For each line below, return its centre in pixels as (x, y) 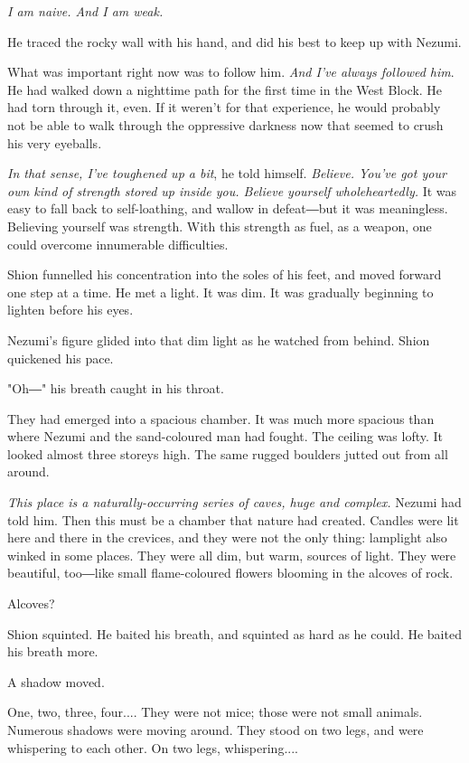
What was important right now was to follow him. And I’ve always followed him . (231, 72)
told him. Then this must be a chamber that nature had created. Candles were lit (233, 519)
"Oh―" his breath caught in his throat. (116, 388)
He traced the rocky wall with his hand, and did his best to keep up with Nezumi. (234, 41)
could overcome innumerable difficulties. (118, 244)
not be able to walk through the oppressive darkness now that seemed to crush (225, 124)
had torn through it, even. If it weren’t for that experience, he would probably (224, 107)
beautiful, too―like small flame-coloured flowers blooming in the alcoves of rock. (230, 573)
